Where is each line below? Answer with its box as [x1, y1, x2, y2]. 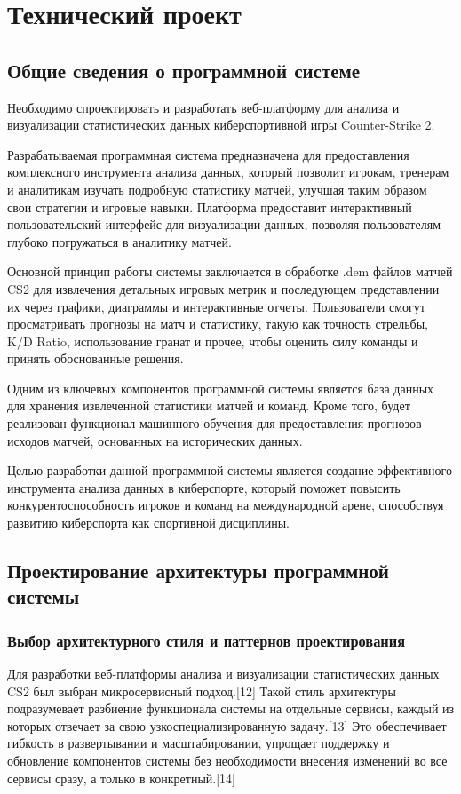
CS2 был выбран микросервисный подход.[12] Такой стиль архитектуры [7, 681, 396, 700]
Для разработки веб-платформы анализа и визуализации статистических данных [7, 664, 440, 683]
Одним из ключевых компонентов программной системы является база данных [7, 378, 434, 397]
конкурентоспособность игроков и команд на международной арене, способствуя [7, 496, 444, 514]
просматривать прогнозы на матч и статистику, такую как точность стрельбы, [7, 314, 428, 333]
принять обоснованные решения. [7, 349, 184, 368]
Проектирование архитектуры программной [7, 557, 389, 584]
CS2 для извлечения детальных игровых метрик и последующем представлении [7, 279, 440, 298]
